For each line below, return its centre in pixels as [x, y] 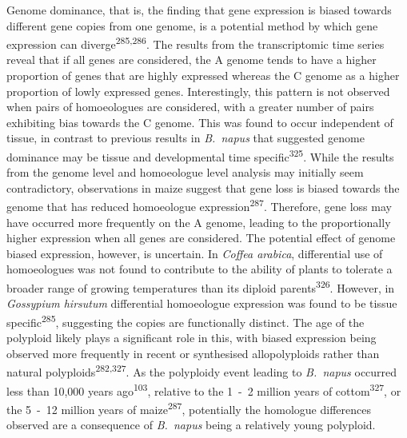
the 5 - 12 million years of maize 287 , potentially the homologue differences [189, 408]
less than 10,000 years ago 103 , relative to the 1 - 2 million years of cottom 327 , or [204, 389]
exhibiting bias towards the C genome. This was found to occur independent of [200, 122]
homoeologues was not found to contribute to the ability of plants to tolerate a [200, 269]
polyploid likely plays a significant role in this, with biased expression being [192, 338]
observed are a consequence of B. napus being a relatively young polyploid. [191, 425]
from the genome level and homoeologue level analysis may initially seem [185, 172]
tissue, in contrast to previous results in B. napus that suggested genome [186, 138]
